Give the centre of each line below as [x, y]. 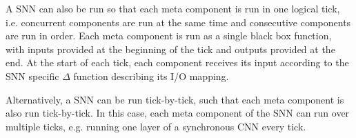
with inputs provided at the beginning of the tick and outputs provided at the [170, 49]
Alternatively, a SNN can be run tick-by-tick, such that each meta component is [175, 99]
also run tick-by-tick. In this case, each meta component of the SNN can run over [178, 113]
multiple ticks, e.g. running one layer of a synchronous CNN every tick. [156, 126]
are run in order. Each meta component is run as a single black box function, [169, 36]
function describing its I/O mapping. [151, 76]
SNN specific [32, 76]
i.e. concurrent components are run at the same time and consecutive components [178, 22]
